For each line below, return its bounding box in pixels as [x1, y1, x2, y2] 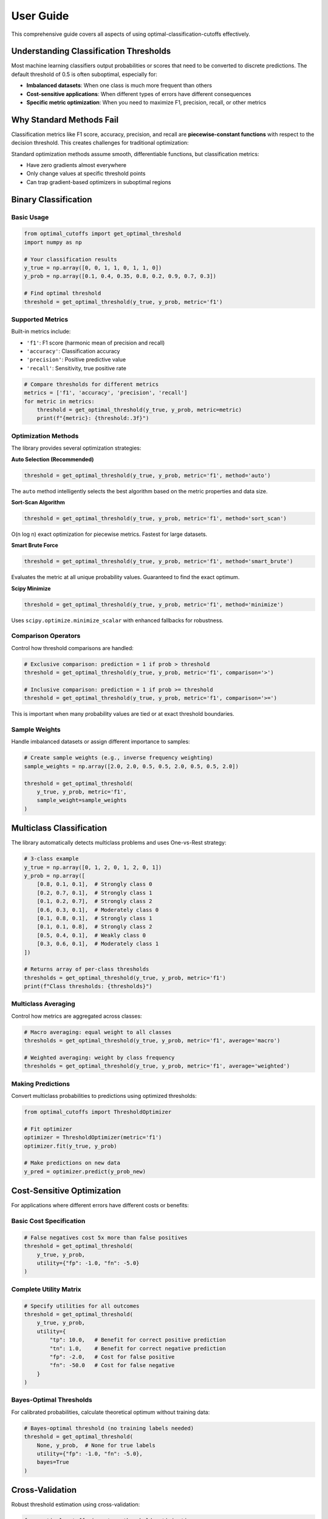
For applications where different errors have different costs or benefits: [11, 1202, 190, 1209]
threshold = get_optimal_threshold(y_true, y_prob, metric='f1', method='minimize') [24, 601, 284, 608]
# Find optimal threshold [24, 290, 101, 297]
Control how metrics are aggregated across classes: [11, 1012, 142, 1020]
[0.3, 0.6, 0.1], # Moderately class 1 [36, 941, 159, 947]
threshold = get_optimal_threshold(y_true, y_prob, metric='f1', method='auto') [24, 471, 271, 479]
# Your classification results [24, 256, 118, 262]
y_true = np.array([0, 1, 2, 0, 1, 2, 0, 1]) [24, 863, 162, 871]
